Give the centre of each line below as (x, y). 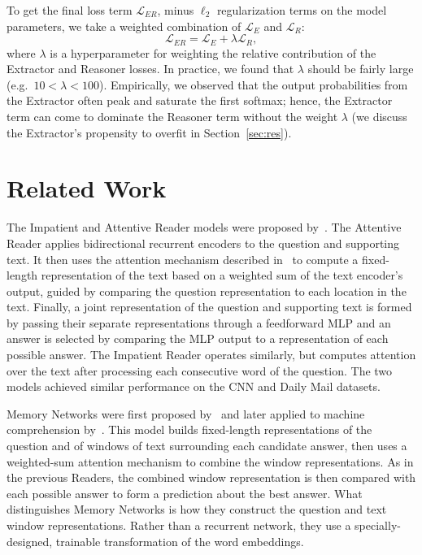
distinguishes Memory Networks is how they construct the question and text (197, 509)
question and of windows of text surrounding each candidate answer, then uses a (207, 446)
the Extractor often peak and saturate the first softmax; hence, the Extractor (200, 100)
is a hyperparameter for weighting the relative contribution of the (213, 52)
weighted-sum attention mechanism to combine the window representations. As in (210, 461)
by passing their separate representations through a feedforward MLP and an (199, 322)
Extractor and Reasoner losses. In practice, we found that (150, 69)
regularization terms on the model (302, 10)
